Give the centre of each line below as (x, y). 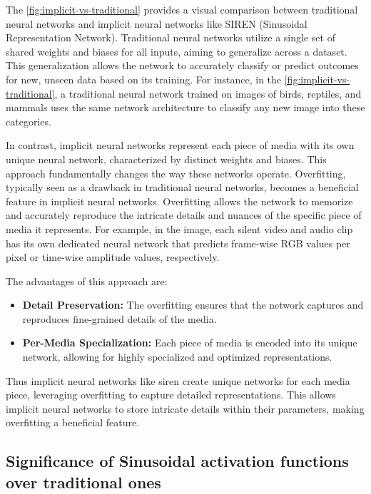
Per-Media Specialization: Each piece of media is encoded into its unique (190, 343)
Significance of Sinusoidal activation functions (177, 461)
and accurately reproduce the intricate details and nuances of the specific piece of (184, 215)
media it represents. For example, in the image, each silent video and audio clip (179, 228)
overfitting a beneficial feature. (73, 422)
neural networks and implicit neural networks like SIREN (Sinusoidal (157, 23)
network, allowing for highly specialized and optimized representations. (177, 357)
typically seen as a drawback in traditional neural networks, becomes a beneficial (182, 187)
